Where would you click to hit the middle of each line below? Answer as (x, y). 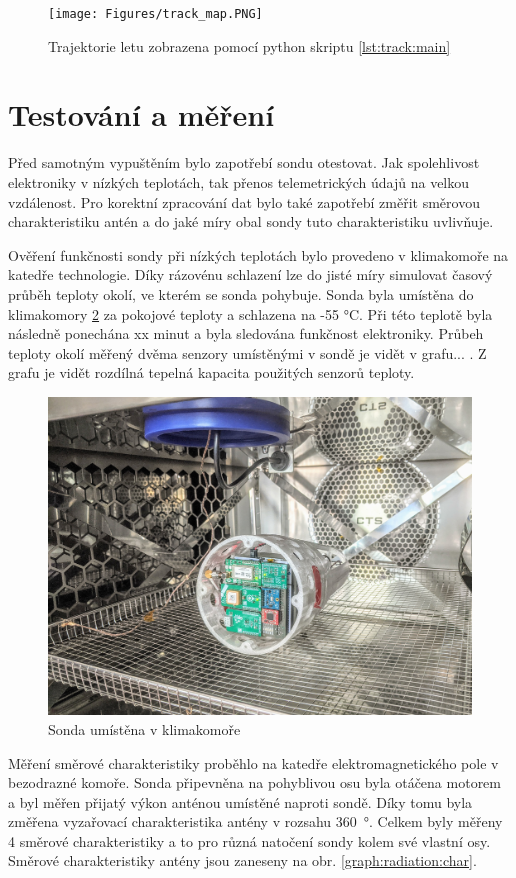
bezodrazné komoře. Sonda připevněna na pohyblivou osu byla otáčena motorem (254, 782)
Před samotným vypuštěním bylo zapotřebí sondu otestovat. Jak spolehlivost (244, 162)
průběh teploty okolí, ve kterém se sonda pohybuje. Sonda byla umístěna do (241, 293)
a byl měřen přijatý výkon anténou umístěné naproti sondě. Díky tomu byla (240, 801)
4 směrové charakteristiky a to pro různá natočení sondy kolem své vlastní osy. (249, 840)
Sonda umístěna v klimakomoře (144, 728)
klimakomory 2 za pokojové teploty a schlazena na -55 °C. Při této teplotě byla (250, 313)
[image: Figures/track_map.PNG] (155, 14)
